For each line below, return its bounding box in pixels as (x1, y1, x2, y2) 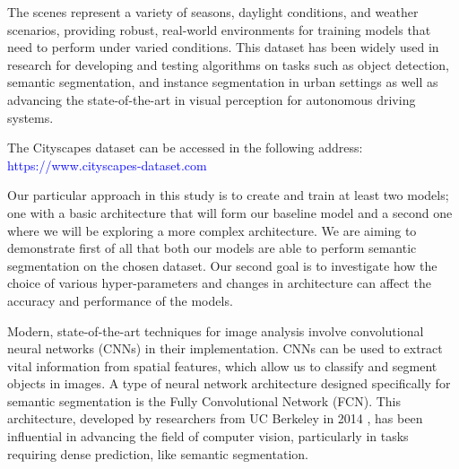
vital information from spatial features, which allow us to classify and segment (7, 356, 437, 375)
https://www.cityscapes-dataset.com (7, 155, 207, 174)
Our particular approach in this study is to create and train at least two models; (7, 186, 449, 204)
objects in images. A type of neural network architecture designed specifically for (7, 374, 451, 393)
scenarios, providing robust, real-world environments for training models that (7, 20, 431, 39)
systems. (7, 108, 54, 126)
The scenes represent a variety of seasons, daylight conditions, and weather (7, 3, 419, 21)
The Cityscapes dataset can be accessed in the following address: (7, 138, 363, 157)
